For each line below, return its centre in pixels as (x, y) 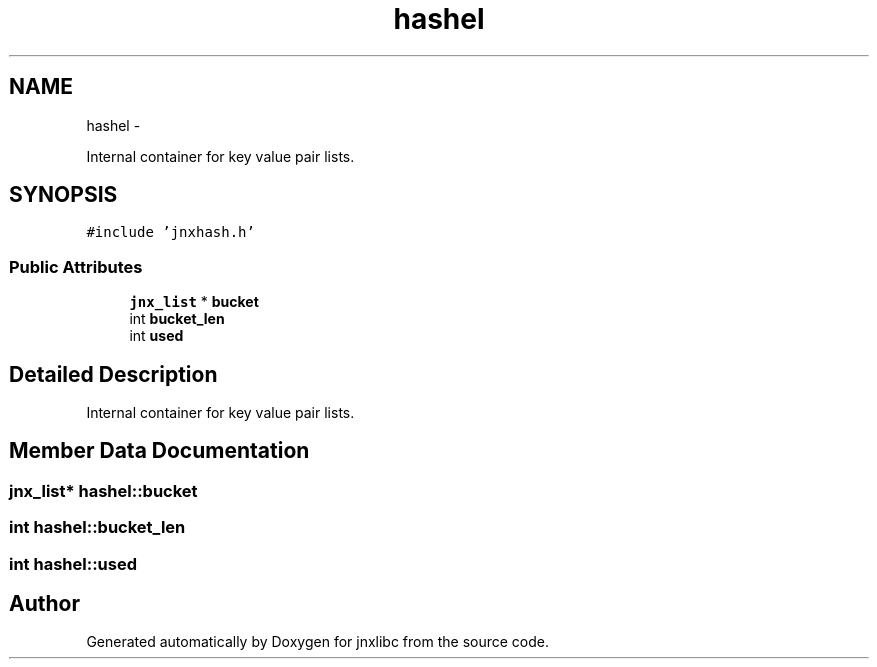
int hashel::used (73, 563)
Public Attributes (76, 266)
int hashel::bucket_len (97, 527)
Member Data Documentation (159, 451)
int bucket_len (177, 319)
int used (156, 336)
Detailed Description (113, 374)
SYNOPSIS (63, 195)
